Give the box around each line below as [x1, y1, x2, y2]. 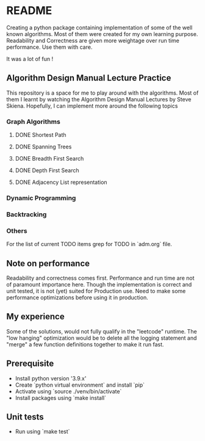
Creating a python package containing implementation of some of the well [6, 24, 193, 31]
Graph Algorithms [6, 117, 61, 126]
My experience [6, 312, 65, 322]
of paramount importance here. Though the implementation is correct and [6, 281, 192, 288]
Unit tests [6, 412, 44, 422]
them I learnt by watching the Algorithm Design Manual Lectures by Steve [6, 95, 192, 103]
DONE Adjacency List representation [15, 178, 108, 186]
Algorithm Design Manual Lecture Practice [6, 73, 171, 83]
